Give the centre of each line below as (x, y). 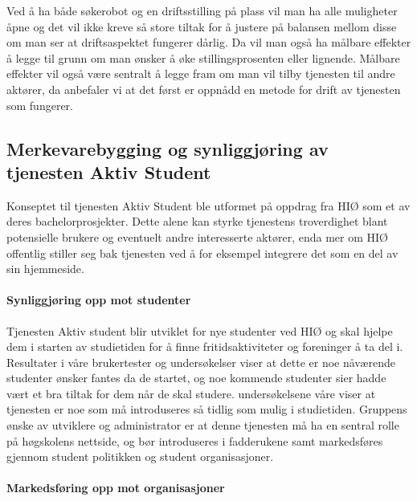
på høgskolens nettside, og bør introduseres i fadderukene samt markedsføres (195, 440)
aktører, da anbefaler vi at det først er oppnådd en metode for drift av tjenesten (204, 89)
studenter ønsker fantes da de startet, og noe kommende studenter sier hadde (196, 378)
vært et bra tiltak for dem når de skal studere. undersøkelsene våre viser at (191, 393)
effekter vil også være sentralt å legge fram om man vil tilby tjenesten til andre (201, 73)
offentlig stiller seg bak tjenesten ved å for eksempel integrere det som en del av (202, 253)
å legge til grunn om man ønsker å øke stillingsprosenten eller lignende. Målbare (203, 57)
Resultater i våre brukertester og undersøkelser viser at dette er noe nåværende (201, 362)
